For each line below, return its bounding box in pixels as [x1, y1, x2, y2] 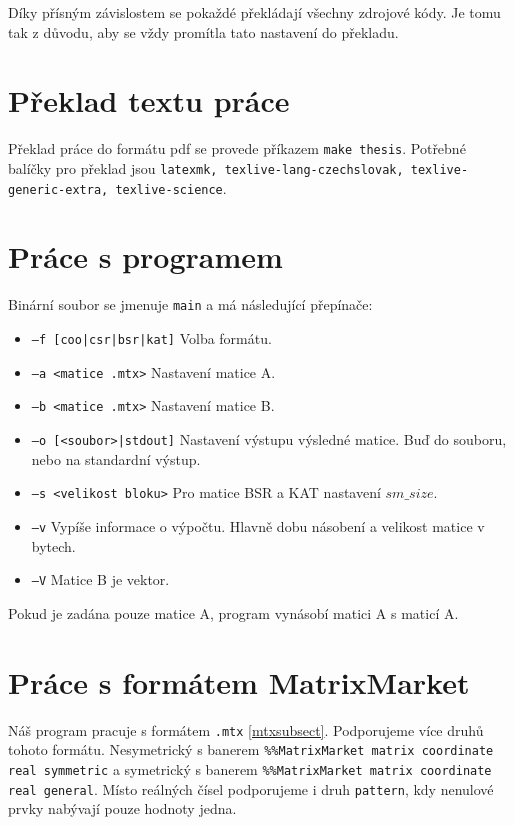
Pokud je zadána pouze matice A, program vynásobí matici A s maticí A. [8, 602, 459, 623]
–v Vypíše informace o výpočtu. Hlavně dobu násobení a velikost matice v [31, 515, 485, 536]
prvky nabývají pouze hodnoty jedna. [8, 798, 237, 819]
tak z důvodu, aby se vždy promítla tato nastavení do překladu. [8, 21, 399, 42]
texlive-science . [115, 177, 227, 198]
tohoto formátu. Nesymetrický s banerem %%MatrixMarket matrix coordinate [8, 739, 494, 760]
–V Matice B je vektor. [31, 569, 170, 590]
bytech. [31, 535, 76, 556]
